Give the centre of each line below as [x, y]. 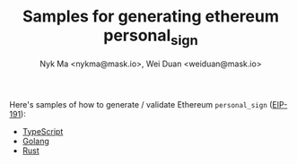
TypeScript [43, 131]
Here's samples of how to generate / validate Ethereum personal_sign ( [141, 104]
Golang [35, 141]
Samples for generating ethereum [151, 17]
